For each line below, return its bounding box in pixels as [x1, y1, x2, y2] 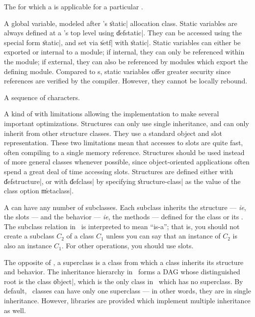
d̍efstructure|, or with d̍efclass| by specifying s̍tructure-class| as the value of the [4, 176, 241, 186]
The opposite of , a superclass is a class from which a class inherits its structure [4, 257, 244, 267]
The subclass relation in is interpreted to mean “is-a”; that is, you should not [4, 221, 240, 231]
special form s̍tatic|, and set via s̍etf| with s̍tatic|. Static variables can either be [4, 37, 241, 47]
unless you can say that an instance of [106, 231, 221, 241]
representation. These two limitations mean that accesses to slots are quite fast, [4, 137, 243, 148]
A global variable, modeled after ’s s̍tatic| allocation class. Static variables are [4, 18, 237, 28]
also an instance [4, 240, 52, 251]
